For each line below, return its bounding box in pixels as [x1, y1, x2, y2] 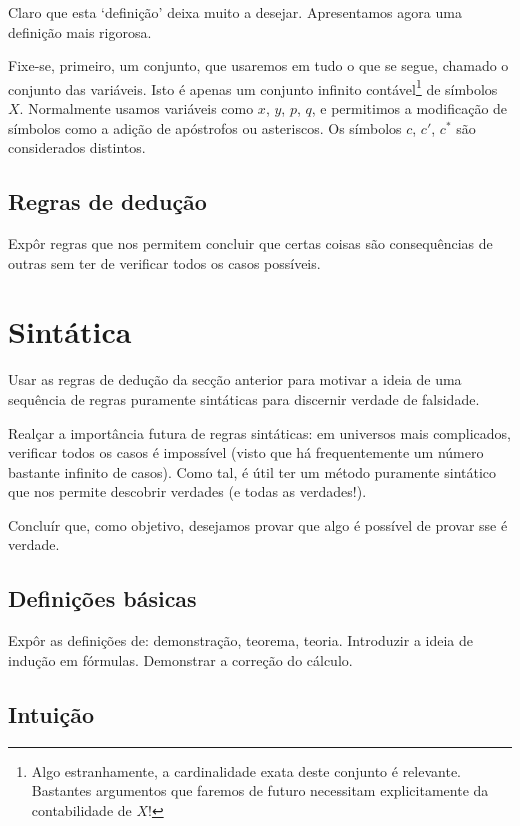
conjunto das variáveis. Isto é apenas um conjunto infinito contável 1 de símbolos [8, 75, 498, 99]
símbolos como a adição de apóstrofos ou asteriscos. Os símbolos [8, 117, 402, 138]
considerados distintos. [8, 137, 146, 158]
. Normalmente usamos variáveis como [19, 98, 254, 119]
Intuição [8, 698, 94, 729]
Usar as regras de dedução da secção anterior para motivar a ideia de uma [8, 369, 462, 390]
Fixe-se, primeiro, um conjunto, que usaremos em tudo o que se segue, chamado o [8, 55, 509, 76]
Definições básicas [8, 583, 197, 614]
